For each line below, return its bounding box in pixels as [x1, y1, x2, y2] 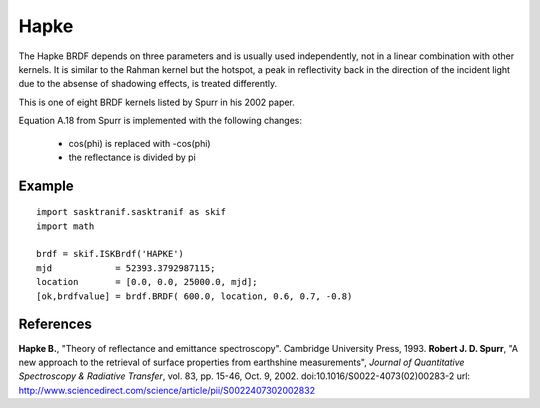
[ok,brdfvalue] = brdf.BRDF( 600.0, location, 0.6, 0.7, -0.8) [36, 290, 353, 302]
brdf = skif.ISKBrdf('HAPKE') [36, 248, 185, 260]
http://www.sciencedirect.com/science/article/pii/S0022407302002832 [18, 384, 315, 396]
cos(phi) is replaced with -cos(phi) [68, 137, 211, 149]
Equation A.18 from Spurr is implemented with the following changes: [18, 115, 303, 127]
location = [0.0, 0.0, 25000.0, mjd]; [36, 276, 259, 288]
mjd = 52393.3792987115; [36, 262, 216, 274]
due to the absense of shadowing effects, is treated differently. [18, 78, 278, 90]
